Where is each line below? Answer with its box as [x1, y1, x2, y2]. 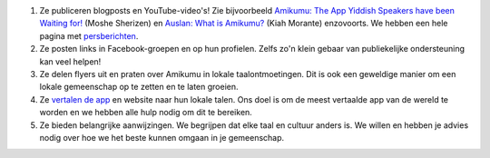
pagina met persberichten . [39, 30, 139, 41]
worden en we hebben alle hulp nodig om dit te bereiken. [39, 107, 253, 118]
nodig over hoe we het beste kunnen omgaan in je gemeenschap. [39, 132, 285, 143]
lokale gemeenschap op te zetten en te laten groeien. [39, 82, 240, 93]
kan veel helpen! [39, 55, 102, 67]
